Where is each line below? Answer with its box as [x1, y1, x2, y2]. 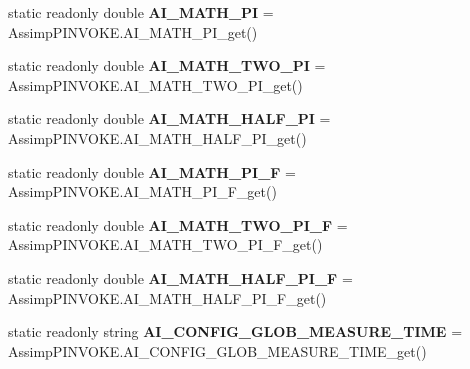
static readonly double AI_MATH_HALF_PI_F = [8, 267, 353, 288]
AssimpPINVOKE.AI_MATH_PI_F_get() [8, 181, 277, 202]
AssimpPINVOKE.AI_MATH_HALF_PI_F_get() [8, 287, 327, 308]
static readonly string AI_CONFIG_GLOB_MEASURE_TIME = [8, 321, 463, 342]
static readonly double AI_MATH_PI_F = [8, 161, 297, 182]
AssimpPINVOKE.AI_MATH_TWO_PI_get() [8, 74, 303, 95]
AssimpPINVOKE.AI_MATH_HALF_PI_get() [8, 127, 307, 148]
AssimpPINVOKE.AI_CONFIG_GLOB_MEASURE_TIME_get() [8, 340, 427, 361]
